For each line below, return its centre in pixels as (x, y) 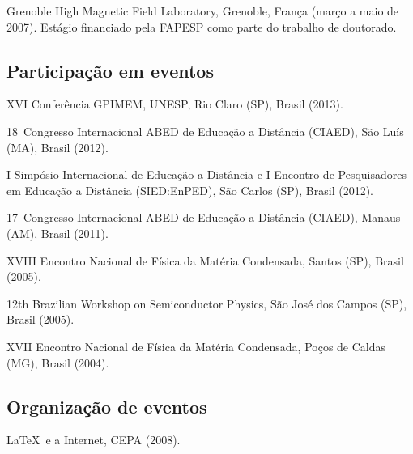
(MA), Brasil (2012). (57, 147)
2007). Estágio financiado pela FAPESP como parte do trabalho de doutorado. (202, 26)
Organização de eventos (107, 406)
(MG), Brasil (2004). (58, 362)
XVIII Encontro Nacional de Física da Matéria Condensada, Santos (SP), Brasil (205, 260)
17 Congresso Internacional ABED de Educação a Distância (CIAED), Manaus (204, 217)
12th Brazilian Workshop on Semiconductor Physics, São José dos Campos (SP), (207, 303)
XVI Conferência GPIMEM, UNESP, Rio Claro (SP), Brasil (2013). (175, 104)
